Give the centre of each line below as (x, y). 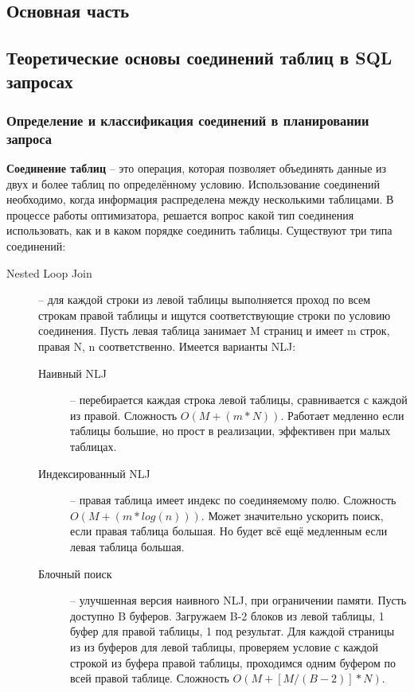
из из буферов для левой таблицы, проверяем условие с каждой (225, 646)
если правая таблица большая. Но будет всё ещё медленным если (229, 531)
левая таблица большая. (127, 546)
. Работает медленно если (342, 415)
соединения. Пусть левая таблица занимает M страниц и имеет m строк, (214, 330)
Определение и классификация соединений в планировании (188, 120)
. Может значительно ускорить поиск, (292, 515)
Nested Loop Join (49, 272)
